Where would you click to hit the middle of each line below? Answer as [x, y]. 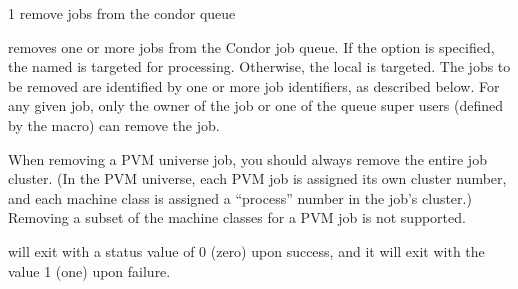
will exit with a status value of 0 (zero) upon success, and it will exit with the [246, 250]
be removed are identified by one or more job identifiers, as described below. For [254, 85]
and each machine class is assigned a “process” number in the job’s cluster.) [240, 197]
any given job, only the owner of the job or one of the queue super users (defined [256, 105]
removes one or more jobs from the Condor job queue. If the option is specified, [251, 46]
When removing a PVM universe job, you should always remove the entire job [247, 158]
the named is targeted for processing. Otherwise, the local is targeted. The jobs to [259, 66]
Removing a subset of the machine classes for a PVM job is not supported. [237, 217]
